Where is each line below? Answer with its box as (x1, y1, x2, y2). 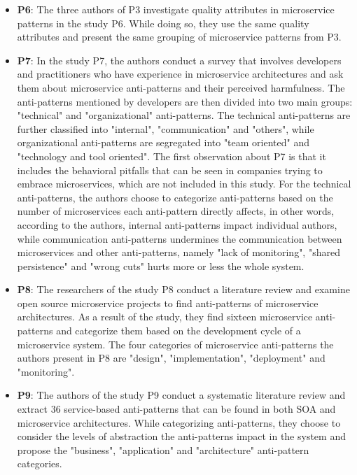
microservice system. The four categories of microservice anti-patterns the (17, 336, 334, 351)
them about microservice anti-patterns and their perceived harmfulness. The (17, 80, 345, 94)
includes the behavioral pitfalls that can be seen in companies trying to (17, 162, 323, 177)
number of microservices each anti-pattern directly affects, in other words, (17, 204, 335, 218)
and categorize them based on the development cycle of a (56, 323, 301, 338)
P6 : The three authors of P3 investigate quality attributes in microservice (17, 2, 335, 16)
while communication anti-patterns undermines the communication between (17, 231, 342, 246)
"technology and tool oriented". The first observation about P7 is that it (17, 148, 326, 163)
